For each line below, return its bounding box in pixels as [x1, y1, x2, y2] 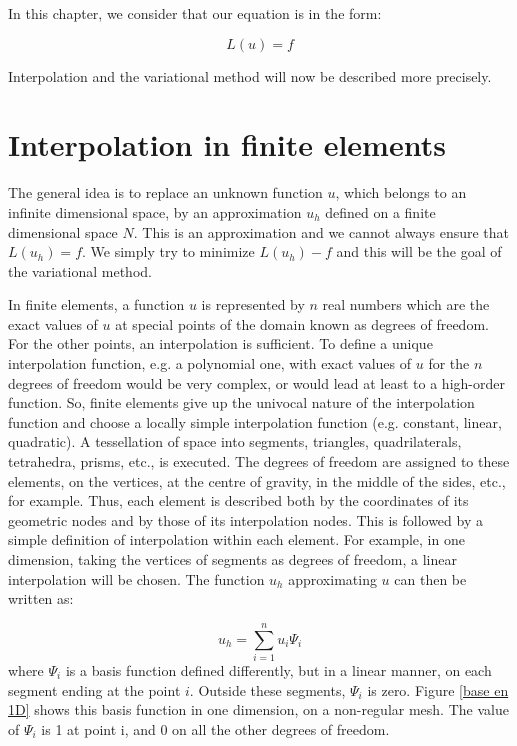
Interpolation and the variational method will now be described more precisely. [8, 65, 492, 86]
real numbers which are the [322, 294, 490, 315]
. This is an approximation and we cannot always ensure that [133, 221, 510, 242]
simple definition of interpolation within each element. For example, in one [8, 529, 465, 550]
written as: [8, 588, 74, 609]
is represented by [201, 294, 305, 315]
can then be [394, 568, 467, 589]
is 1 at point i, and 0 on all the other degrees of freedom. [41, 718, 390, 739]
